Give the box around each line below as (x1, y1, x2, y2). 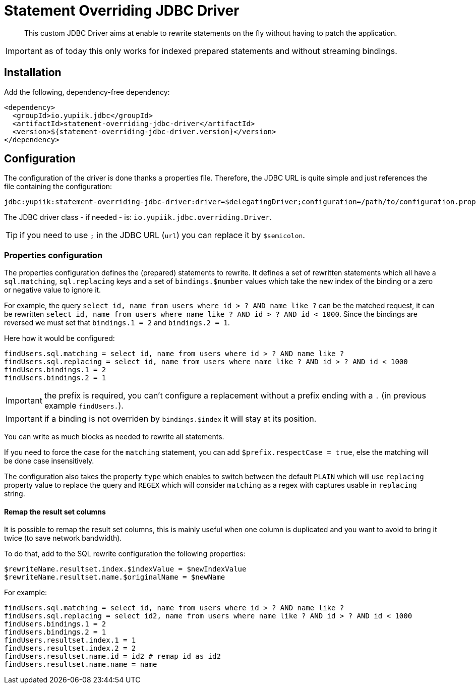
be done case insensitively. (4, 456, 94, 466)
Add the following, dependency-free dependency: (4, 87, 170, 96)
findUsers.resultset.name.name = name (4, 660, 157, 669)
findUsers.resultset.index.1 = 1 (4, 636, 136, 645)
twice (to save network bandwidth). (4, 534, 122, 543)
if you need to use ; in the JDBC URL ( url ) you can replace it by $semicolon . (20, 230, 305, 241)
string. (4, 489, 25, 498)
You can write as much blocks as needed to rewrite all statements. (4, 432, 224, 441)
